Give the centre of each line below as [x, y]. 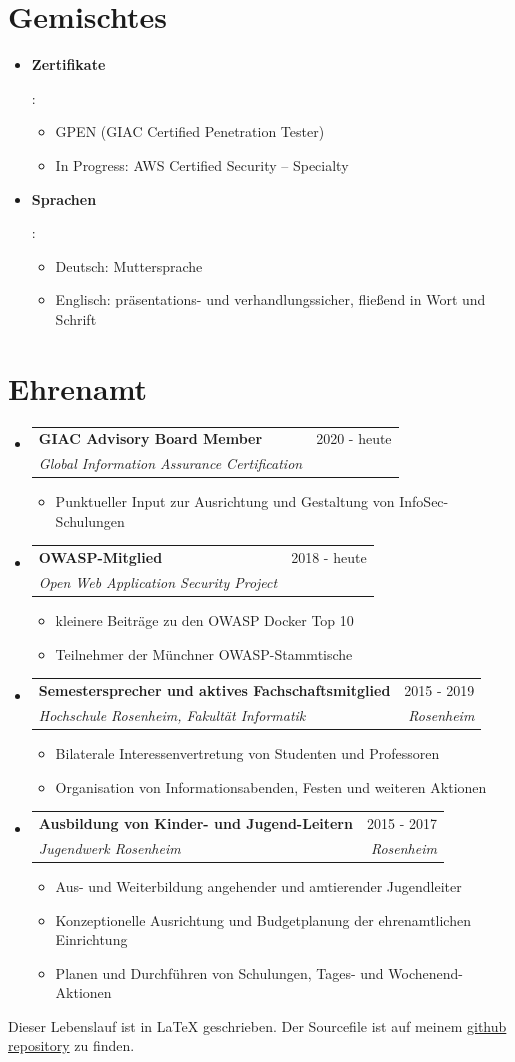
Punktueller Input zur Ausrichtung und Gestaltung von [225, 501]
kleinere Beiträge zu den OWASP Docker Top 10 [204, 620]
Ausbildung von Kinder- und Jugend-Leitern [195, 822]
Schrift [76, 318]
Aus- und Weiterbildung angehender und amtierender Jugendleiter [258, 885]
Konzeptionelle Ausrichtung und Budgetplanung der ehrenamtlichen [263, 919]
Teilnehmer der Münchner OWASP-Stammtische [204, 653]
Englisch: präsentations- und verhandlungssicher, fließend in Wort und [270, 299]
